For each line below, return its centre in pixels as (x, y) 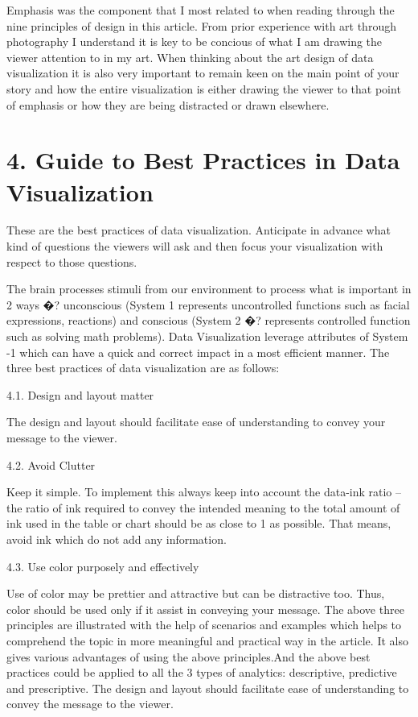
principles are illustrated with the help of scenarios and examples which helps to (204, 625)
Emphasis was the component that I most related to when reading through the (201, 10)
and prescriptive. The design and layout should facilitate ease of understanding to (208, 688)
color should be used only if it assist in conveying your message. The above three (205, 609)
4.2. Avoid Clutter (51, 464)
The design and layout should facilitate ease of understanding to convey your (196, 422)
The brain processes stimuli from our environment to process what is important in (209, 289)
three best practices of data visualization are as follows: (143, 368)
